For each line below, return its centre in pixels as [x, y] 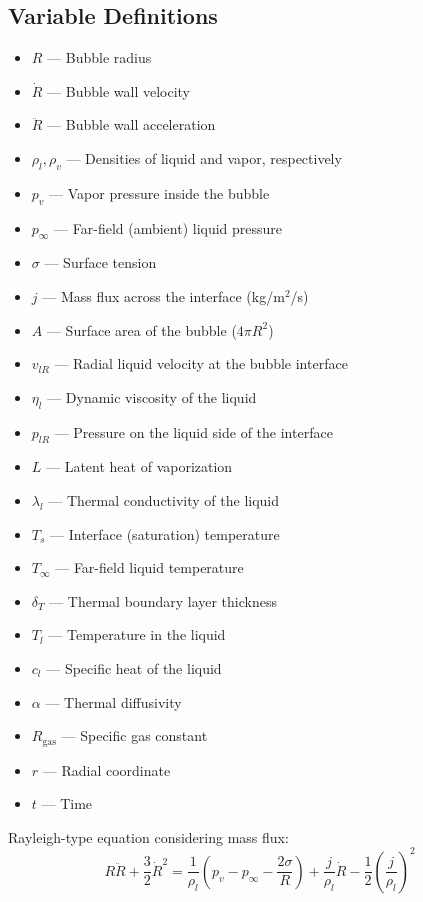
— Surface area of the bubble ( [141, 329]
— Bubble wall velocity [119, 90]
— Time [67, 803]
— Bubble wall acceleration [131, 124]
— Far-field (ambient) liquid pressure [168, 227]
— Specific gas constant [134, 735]
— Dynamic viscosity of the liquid [152, 396]
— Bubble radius [99, 57]
